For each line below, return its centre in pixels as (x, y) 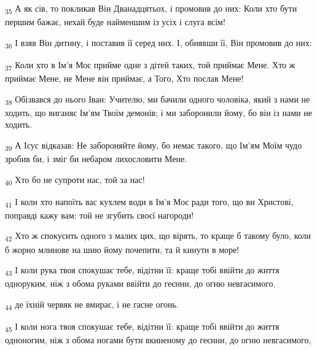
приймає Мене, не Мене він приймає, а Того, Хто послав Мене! (124, 78)
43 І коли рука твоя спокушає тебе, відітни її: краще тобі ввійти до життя (142, 270)
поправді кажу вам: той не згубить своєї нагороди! (100, 215)
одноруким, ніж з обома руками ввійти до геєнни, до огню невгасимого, (140, 283)
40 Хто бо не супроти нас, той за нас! (75, 180)
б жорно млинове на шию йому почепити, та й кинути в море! (122, 249)
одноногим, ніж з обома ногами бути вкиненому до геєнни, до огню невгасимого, (158, 340)
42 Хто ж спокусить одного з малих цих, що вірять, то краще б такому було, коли (158, 236)
